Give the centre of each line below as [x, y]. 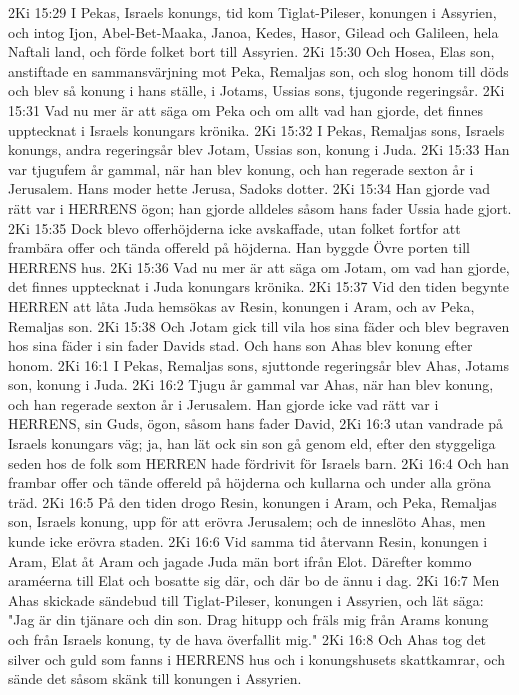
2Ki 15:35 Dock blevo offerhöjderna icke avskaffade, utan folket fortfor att [234, 227]
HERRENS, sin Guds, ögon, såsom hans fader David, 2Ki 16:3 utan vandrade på [256, 423]
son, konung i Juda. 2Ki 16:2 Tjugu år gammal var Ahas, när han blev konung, [251, 384]
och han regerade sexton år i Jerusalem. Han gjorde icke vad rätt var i [223, 403]
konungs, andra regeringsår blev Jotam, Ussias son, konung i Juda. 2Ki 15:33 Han [259, 149]
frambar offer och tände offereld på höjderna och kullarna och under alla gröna [249, 482]
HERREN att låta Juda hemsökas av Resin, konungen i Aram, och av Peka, [241, 305]
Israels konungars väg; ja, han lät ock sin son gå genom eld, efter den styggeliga [252, 443]
